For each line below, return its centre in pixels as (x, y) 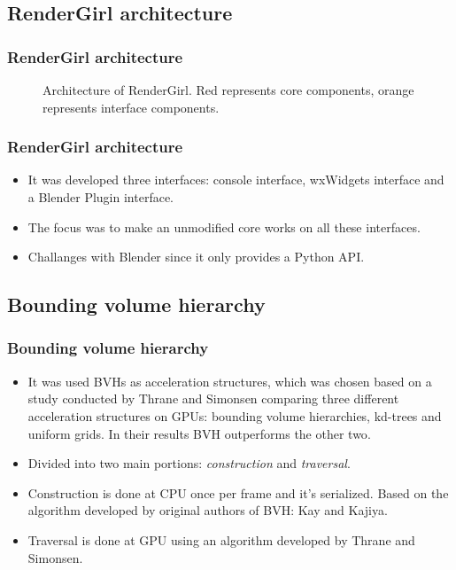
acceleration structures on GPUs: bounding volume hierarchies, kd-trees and (235, 415)
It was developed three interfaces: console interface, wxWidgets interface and (236, 180)
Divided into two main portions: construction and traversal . (189, 463)
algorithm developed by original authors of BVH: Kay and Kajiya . (208, 510)
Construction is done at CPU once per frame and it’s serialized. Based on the (238, 492)
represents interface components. (131, 107)
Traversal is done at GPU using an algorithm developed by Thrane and (221, 539)
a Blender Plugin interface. (101, 197)
